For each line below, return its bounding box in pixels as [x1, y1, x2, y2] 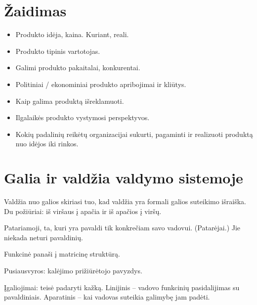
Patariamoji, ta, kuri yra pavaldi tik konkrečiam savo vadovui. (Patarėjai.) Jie [4, 222, 241, 233]
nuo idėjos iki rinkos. [15, 138, 79, 149]
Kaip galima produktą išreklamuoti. [15, 95, 124, 106]
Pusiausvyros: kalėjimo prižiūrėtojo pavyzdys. [4, 265, 142, 275]
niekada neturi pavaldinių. [4, 232, 83, 242]
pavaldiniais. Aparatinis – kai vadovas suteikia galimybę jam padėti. [4, 292, 210, 302]
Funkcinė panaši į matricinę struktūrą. [4, 249, 121, 259]
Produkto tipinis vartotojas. [15, 45, 100, 56]
